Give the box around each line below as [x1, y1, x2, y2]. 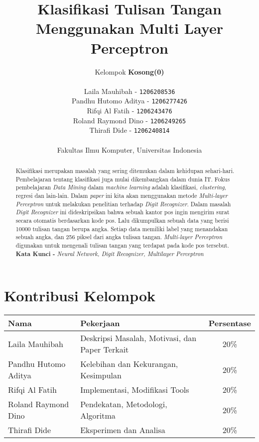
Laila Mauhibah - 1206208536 [84, 86, 175, 96]
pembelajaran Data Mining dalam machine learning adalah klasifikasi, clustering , [15, 183, 227, 191]
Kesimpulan [80, 369, 122, 381]
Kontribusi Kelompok [4, 285, 156, 306]
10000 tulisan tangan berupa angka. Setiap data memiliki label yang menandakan [15, 224, 228, 233]
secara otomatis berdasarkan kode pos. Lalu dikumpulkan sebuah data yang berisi [15, 216, 229, 224]
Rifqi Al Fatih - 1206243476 [87, 105, 172, 115]
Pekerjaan [80, 317, 120, 329]
